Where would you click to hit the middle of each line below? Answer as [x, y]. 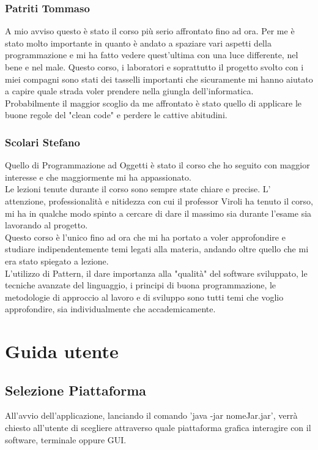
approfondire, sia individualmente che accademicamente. [110, 309]
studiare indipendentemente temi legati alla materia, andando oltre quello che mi [157, 249]
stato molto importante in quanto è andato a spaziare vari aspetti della [138, 43]
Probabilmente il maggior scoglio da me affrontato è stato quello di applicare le [153, 103]
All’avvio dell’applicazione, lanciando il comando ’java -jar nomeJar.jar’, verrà [151, 415]
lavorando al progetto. [46, 225]
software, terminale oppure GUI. [66, 439]
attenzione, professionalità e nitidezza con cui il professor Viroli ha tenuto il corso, [159, 201]
